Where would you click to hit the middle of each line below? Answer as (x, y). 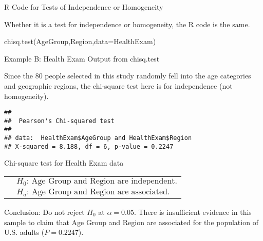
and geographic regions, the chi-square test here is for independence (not (118, 85)
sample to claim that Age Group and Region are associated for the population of (131, 222)
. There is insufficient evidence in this (193, 212)
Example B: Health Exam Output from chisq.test (82, 58)
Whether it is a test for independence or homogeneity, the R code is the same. (127, 24)
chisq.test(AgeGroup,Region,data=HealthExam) (80, 41)
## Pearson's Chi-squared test (59, 121)
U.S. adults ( (24, 232)
